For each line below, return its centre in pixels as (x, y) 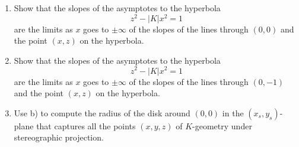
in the (233, 112)
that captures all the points (86, 125)
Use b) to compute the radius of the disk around (102, 112)
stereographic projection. (59, 137)
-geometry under (222, 125)
